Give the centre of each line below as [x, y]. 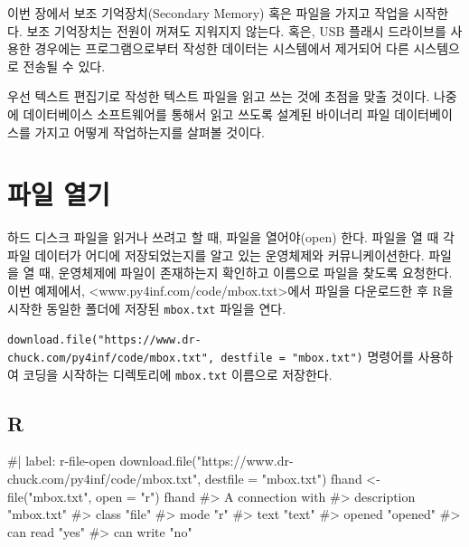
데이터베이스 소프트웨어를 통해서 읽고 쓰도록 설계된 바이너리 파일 [206, 113]
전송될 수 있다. [64, 66]
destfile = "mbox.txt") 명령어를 [317, 356]
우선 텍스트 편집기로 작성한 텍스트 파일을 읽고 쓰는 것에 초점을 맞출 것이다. [219, 96]
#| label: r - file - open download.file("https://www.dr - [150, 461]
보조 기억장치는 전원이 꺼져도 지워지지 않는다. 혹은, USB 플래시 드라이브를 [236, 30]
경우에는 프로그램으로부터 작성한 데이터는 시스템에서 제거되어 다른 [222, 48]
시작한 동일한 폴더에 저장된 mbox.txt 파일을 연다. [147, 308]
